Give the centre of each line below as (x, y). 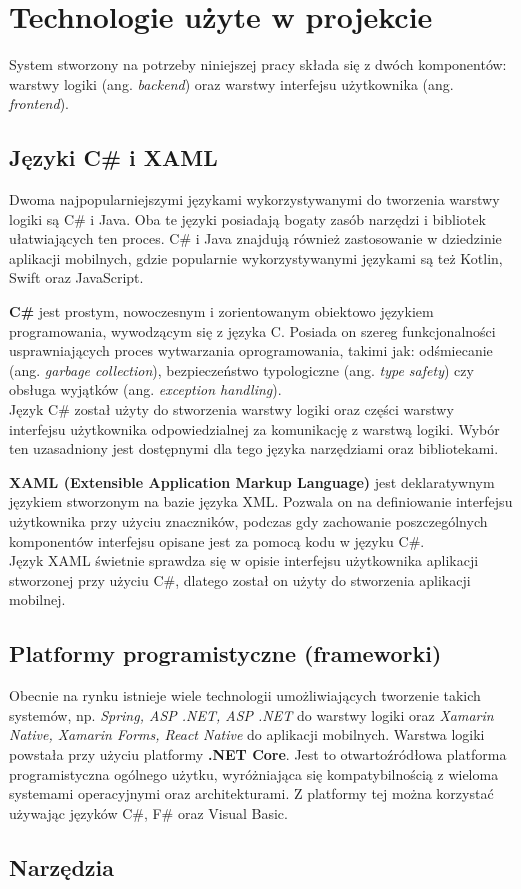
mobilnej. (37, 599)
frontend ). (39, 103)
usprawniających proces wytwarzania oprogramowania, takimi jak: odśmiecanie (251, 350)
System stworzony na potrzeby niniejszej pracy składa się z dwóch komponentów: (258, 64)
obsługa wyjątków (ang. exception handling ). (145, 389)
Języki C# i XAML (113, 157)
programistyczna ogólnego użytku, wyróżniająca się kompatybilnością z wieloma (254, 773)
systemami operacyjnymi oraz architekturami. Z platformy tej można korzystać (251, 793)
